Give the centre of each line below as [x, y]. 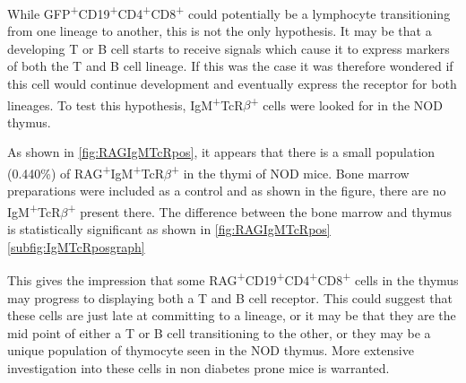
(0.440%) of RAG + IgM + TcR [86, 172]
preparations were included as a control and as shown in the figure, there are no [227, 191]
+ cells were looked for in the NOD [346, 103]
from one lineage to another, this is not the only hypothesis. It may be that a [220, 31]
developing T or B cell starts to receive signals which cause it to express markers [229, 48]
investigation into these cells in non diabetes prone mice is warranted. [198, 367]
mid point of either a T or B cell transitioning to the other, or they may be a [219, 332]
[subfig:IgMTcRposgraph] [76, 246]
